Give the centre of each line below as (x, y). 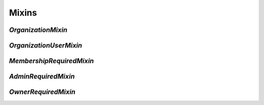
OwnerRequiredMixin (42, 92)
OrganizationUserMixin (46, 45)
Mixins (23, 13)
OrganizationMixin (38, 30)
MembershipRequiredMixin (51, 61)
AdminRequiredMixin (42, 77)
